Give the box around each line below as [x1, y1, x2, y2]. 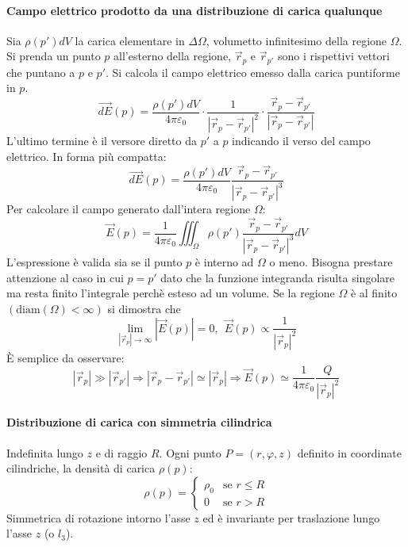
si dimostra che [107, 300, 181, 316]
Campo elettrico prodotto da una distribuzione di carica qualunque [6, 2, 383, 18]
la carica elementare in [75, 32, 185, 48]
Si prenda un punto [6, 48, 101, 64]
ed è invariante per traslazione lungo [202, 509, 380, 526]
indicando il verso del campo [232, 132, 371, 149]
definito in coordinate [297, 444, 402, 461]
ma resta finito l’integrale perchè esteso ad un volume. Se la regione [6, 285, 335, 301]
